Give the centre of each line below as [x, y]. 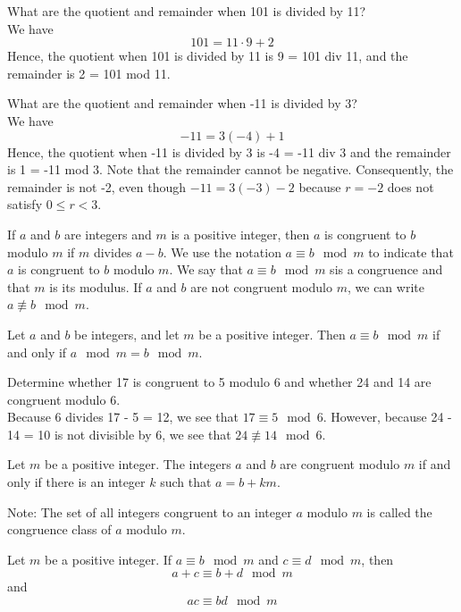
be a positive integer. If [109, 559]
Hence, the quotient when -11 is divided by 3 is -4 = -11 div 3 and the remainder [229, 151]
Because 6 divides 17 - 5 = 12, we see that [123, 417]
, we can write [386, 286]
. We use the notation [222, 252]
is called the [399, 511]
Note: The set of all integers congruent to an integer [150, 511]
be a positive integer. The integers [138, 464]
